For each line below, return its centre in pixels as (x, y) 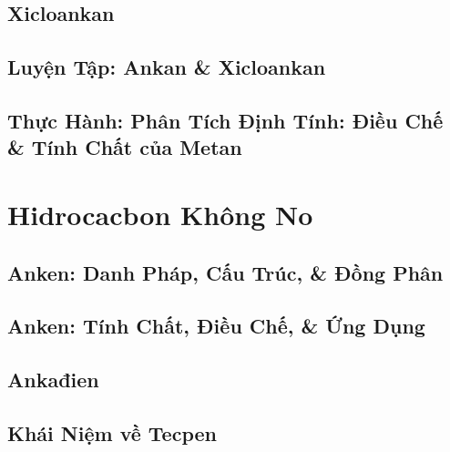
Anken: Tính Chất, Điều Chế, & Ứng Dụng (216, 326)
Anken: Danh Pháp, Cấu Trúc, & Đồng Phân (225, 272)
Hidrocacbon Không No (160, 214)
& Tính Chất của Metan (125, 147)
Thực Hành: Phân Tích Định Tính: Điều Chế (225, 120)
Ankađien (53, 380)
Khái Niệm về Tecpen (112, 432)
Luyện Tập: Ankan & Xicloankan (167, 67)
